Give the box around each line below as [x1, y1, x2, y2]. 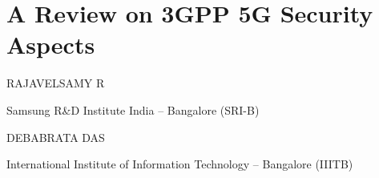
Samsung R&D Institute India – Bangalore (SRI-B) [6, 101, 260, 118]
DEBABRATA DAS [6, 128, 105, 145]
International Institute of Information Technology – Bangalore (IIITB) [6, 156, 353, 172]
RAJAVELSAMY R [6, 75, 105, 91]
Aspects [6, 28, 95, 61]
